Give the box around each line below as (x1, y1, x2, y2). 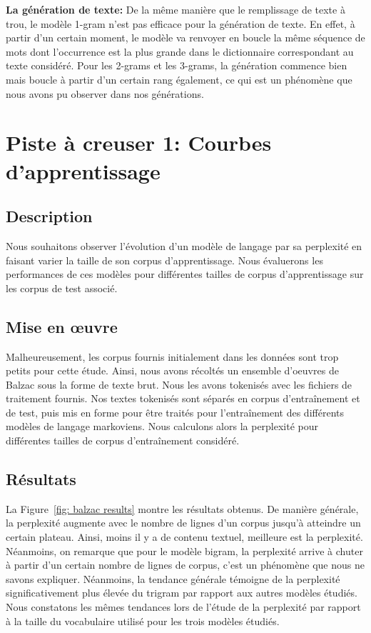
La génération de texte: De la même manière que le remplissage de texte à (6, 2, 345, 16)
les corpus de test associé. (6, 280, 118, 295)
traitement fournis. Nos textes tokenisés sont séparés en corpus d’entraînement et (6, 391, 360, 406)
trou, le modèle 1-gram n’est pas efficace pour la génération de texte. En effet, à (6, 16, 355, 31)
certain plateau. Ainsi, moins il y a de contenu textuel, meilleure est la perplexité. (6, 529, 363, 544)
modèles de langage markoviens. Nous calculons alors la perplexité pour (6, 419, 319, 434)
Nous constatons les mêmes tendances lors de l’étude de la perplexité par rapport (6, 599, 361, 614)
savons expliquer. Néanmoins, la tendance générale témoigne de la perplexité (6, 571, 340, 586)
